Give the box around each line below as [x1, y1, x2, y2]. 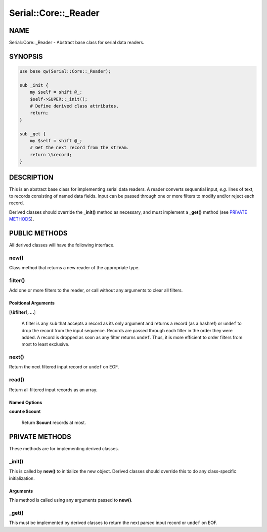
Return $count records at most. [21, 419, 86, 426]
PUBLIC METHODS [9, 229, 68, 237]
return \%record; [30, 152, 72, 157]
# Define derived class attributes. [30, 103, 119, 109]
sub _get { [19, 131, 46, 136]
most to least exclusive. [21, 341, 70, 347]
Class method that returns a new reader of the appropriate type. [9, 265, 140, 271]
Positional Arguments [9, 300, 55, 306]
